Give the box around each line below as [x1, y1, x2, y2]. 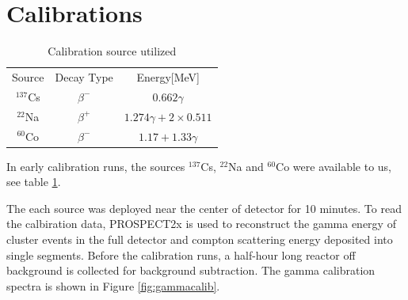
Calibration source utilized [48, 43, 177, 59]
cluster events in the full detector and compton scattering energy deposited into [6, 230, 393, 247]
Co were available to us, [276, 158, 391, 174]
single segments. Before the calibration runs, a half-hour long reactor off [6, 246, 356, 263]
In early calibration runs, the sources [6, 158, 185, 174]
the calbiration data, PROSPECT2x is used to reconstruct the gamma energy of [6, 215, 396, 232]
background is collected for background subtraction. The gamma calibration [6, 262, 376, 279]
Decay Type [55, 68, 113, 85]
